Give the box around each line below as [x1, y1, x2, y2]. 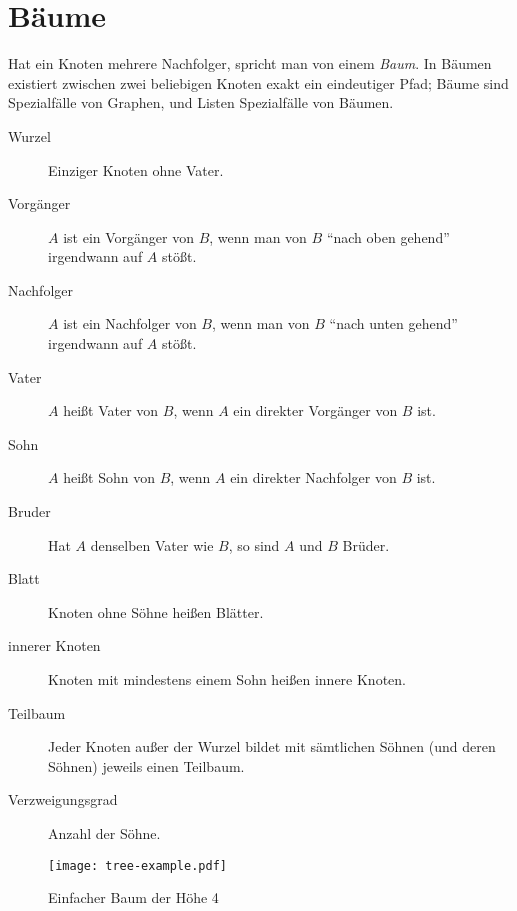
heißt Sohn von [63, 467, 155, 488]
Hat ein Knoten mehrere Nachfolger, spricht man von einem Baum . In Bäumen [8, 53, 492, 74]
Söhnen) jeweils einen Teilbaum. [48, 755, 245, 776]
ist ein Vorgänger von [63, 226, 194, 247]
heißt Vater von [63, 400, 159, 421]
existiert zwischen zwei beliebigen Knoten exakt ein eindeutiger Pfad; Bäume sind [8, 72, 509, 93]
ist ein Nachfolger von [63, 313, 197, 334]
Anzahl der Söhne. [48, 822, 161, 843]
